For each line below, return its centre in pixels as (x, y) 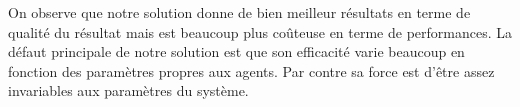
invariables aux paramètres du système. (128, 90)
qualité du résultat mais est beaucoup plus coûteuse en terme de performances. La (260, 31)
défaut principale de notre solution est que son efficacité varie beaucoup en (236, 51)
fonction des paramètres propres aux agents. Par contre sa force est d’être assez (251, 70)
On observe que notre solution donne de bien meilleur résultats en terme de (239, 12)
